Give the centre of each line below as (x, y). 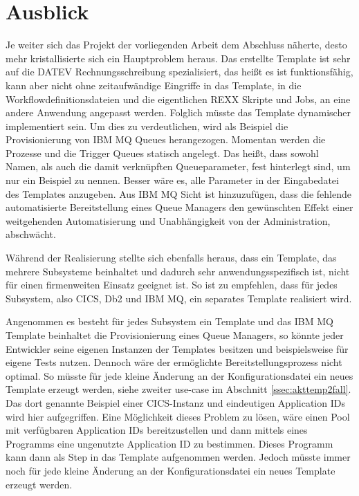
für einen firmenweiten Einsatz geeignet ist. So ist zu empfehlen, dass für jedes (172, 285)
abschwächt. (31, 234)
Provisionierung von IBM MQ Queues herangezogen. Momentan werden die (166, 139)
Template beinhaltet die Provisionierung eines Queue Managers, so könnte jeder (175, 335)
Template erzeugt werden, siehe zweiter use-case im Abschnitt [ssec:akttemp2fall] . (178, 389)
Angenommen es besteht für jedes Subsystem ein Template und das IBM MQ (169, 321)
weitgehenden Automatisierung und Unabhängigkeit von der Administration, (168, 220)
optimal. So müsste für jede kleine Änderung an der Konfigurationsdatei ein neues (179, 375)
